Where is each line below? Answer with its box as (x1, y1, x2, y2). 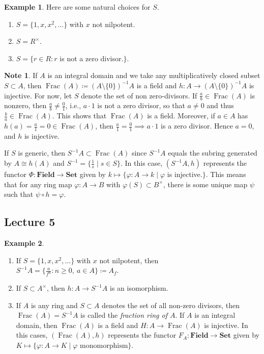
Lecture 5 (4, 214, 55, 230)
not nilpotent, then (99, 255, 159, 265)
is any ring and (31, 299, 78, 310)
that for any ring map (4, 179, 72, 189)
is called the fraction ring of (80, 310, 167, 320)
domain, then (16, 319, 57, 330)
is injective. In (204, 319, 248, 330)
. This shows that (52, 110, 107, 121)
